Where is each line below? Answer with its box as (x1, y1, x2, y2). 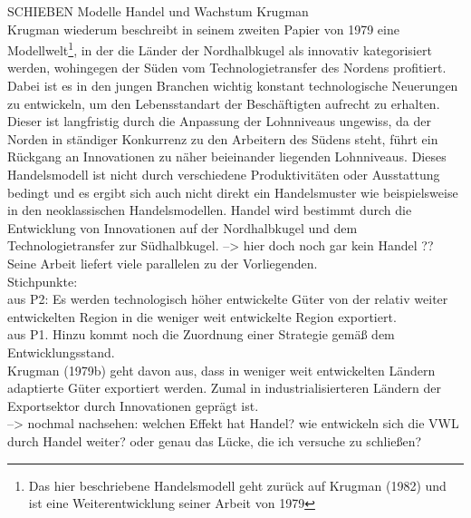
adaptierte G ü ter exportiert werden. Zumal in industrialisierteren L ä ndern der (7, 378, 441, 397)
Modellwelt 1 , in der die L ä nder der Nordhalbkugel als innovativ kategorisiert (7, 38, 432, 59)
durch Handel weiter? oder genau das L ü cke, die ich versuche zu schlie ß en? (7, 431, 422, 450)
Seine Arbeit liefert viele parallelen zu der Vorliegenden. (7, 253, 318, 272)
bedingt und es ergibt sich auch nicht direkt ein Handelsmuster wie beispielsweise (7, 182, 458, 201)
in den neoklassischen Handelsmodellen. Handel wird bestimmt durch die (7, 200, 412, 220)
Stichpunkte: (7, 271, 78, 290)
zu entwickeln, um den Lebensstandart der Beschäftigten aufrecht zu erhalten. (7, 93, 440, 112)
